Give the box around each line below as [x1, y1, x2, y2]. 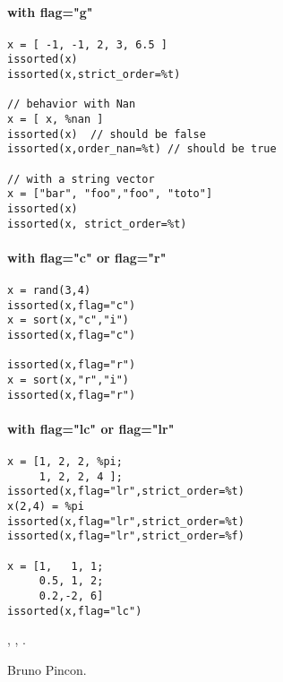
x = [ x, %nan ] [7, 113, 104, 126]
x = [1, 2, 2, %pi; [7, 455, 123, 469]
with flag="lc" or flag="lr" [7, 419, 175, 437]
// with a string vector [7, 172, 155, 186]
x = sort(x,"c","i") [7, 314, 130, 327]
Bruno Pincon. [7, 660, 87, 678]
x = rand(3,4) [7, 284, 91, 298]
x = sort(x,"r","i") [7, 374, 130, 387]
